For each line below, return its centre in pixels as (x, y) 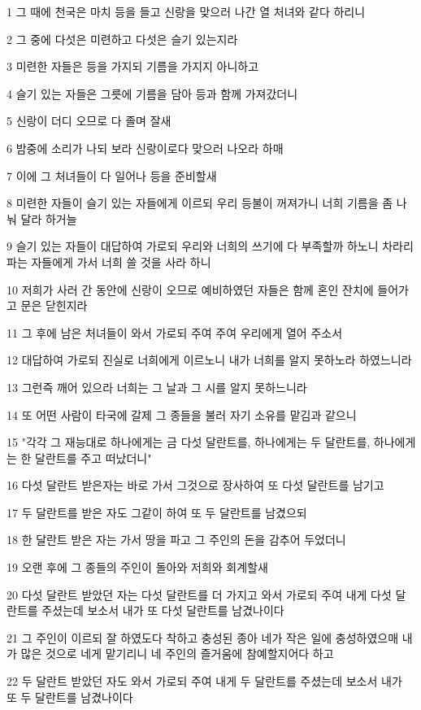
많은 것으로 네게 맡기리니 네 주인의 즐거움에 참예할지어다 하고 (177, 653)
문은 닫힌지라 (54, 305)
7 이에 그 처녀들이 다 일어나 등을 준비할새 (112, 175)
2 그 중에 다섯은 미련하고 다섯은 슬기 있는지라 (122, 39)
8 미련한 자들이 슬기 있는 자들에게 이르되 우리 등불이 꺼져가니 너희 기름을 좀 (200, 203)
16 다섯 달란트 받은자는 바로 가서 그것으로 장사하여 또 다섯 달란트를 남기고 (195, 485)
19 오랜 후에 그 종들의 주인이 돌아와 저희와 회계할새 (137, 567)
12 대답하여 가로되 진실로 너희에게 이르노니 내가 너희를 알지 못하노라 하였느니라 (209, 360)
